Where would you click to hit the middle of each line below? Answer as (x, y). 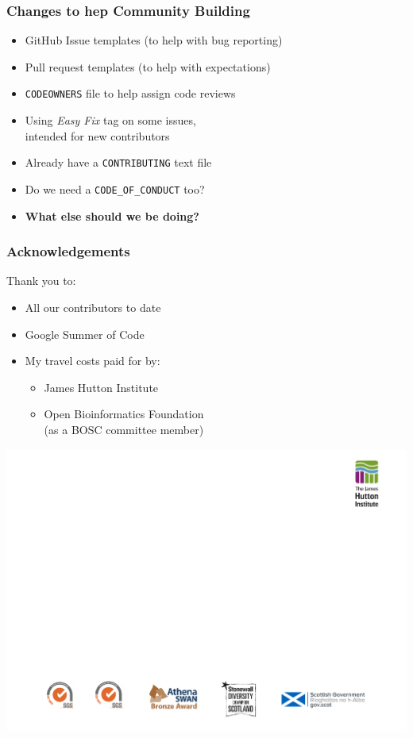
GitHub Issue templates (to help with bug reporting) (154, 40)
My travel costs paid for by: (93, 361)
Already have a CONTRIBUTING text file (118, 162)
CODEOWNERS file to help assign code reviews (130, 93)
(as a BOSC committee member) (124, 429)
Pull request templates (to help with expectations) (148, 66)
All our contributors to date (93, 307)
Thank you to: (41, 281)
